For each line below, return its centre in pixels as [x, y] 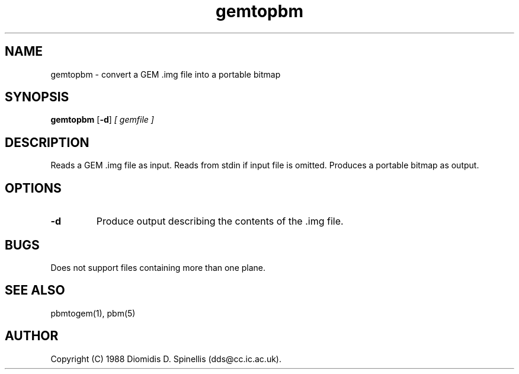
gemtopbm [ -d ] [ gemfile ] [102, 120]
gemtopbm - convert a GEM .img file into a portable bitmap [166, 74]
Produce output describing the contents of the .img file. [220, 221]
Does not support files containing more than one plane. [158, 267]
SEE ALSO [35, 290]
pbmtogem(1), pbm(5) [93, 313]
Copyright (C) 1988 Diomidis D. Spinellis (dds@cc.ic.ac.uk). [166, 359]
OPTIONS [33, 188]
